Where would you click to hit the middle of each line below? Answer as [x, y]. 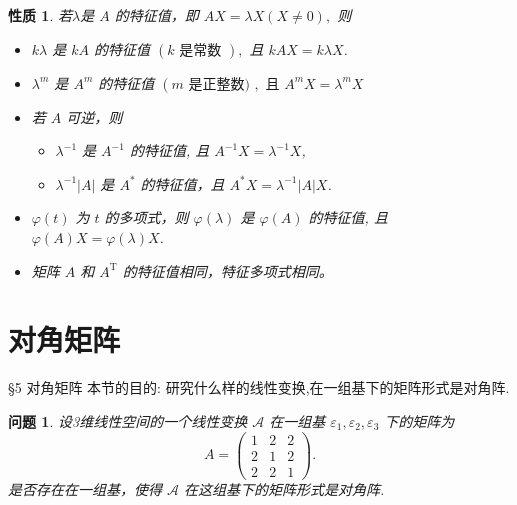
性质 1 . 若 [40, 15]
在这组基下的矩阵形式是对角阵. [284, 488]
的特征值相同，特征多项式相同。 [227, 270]
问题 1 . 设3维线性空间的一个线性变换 [128, 420]
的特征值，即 [156, 15]
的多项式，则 [146, 217]
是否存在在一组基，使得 [85, 488]
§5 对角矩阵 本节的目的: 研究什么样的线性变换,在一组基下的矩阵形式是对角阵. [259, 387]
